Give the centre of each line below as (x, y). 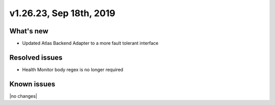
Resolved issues (36, 57)
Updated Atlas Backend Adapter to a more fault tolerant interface (90, 43)
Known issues (32, 84)
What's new (29, 31)
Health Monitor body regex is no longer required (73, 69)
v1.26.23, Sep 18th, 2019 (62, 13)
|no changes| (23, 96)
